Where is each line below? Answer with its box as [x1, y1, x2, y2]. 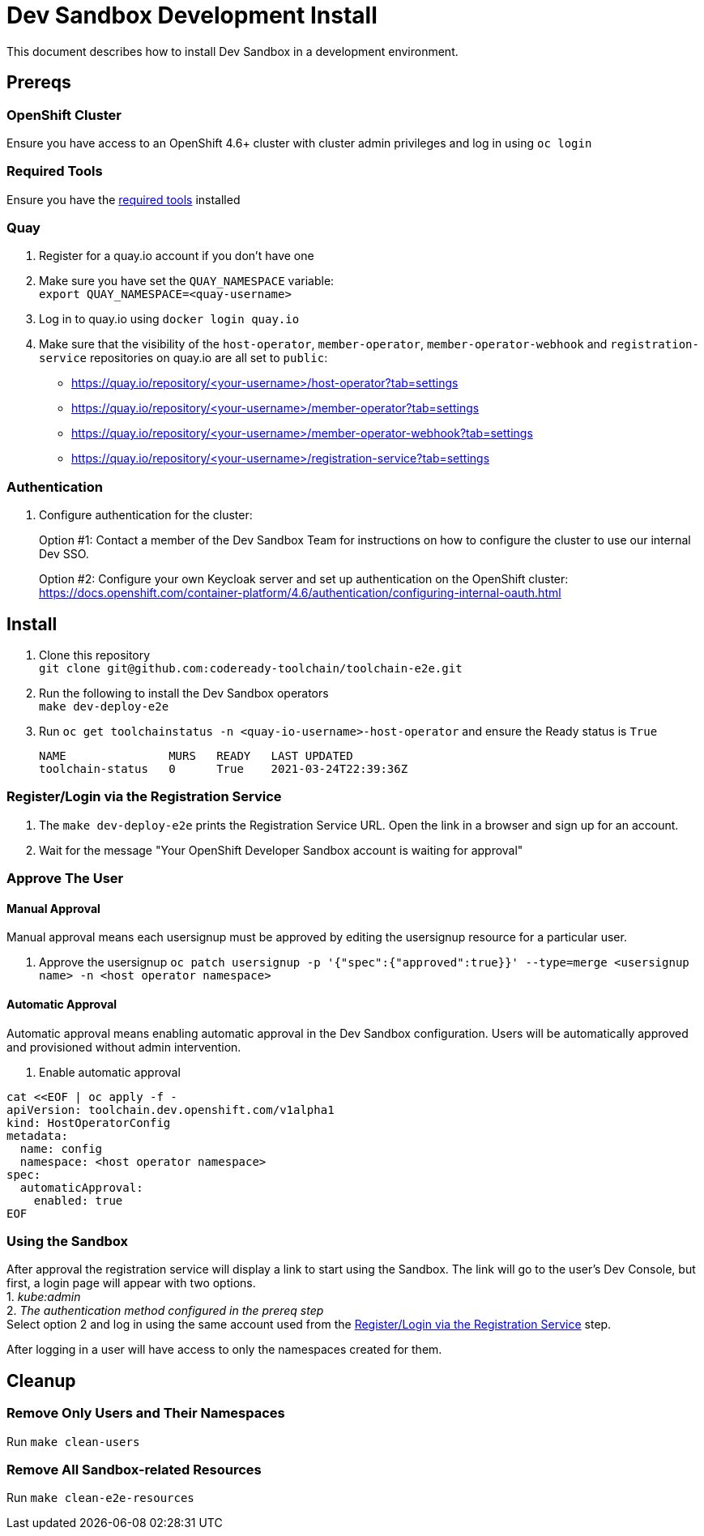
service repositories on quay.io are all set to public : [39, 351, 328, 365]
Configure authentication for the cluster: [39, 508, 253, 523]
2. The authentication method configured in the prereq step [6, 1303, 324, 1318]
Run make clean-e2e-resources [6, 1491, 194, 1505]
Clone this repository [39, 648, 151, 663]
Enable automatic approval [39, 1065, 181, 1079]
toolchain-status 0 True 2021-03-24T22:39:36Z [39, 762, 408, 776]
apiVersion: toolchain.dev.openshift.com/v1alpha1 [6, 1103, 335, 1116]
